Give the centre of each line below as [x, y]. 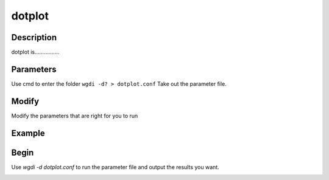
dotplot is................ [35, 52]
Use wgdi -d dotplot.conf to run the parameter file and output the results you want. [115, 167]
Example [28, 133]
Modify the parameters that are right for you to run [75, 116]
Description [34, 37]
